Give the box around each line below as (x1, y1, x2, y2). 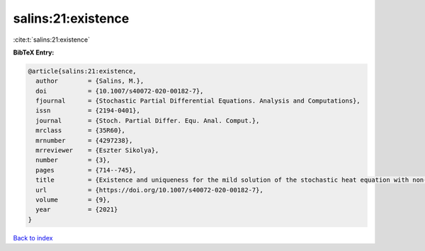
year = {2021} (35, 206, 118, 214)
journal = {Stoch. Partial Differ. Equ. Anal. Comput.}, (35, 117, 260, 124)
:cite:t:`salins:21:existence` (13, 35, 91, 44)
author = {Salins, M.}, (35, 77, 144, 85)
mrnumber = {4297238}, (35, 136, 133, 144)
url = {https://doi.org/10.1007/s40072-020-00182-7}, (35, 186, 263, 194)
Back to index (13, 233, 53, 242)
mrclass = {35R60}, (35, 127, 125, 134)
